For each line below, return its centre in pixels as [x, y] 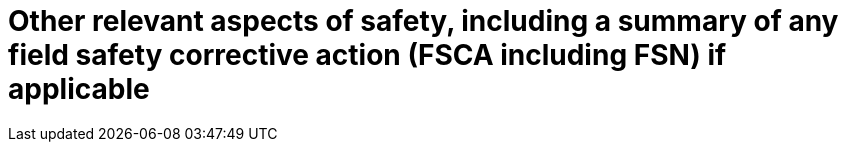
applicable [79, 89]
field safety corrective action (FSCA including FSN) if [367, 55]
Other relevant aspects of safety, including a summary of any [423, 21]
